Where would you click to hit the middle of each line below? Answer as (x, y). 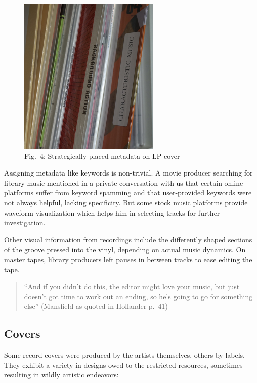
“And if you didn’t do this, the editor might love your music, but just (132, 286)
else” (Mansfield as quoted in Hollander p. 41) (96, 306)
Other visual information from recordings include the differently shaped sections (128, 239)
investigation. (25, 222)
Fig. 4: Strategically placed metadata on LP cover (102, 155)
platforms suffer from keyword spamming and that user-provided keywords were (128, 193)
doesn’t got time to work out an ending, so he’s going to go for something (138, 296)
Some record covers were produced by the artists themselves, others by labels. (124, 355)
